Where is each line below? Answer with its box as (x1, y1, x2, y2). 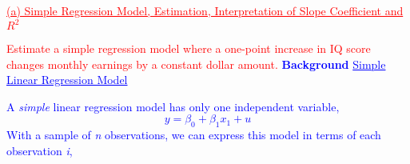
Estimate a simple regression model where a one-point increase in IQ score (6, 40, 371, 57)
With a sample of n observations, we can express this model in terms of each (6, 126, 381, 143)
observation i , (6, 142, 73, 158)
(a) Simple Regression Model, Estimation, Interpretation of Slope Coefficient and (6, 2, 404, 18)
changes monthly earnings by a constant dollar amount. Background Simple (6, 55, 386, 72)
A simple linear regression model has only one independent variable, (6, 98, 340, 114)
